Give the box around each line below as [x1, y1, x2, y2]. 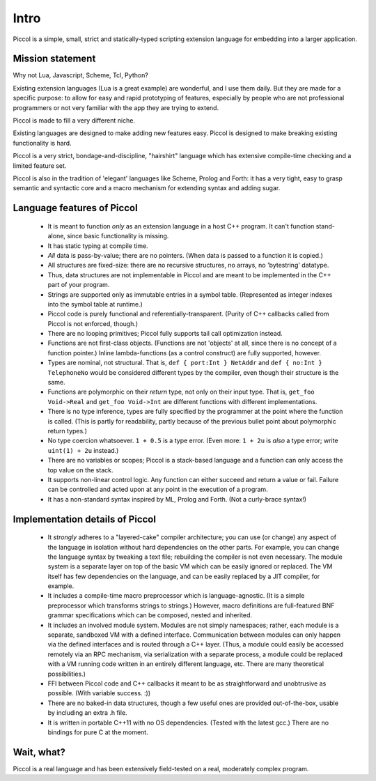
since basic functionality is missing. [67, 232, 169, 240]
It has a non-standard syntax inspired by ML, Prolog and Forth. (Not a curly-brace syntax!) [47, 495, 306, 503]
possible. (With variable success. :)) [47, 689, 151, 697]
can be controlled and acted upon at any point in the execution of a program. [47, 485, 268, 494]
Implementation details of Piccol [13, 513, 157, 525]
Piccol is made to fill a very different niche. [13, 116, 136, 125]
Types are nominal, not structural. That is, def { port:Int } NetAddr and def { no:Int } [47, 359, 323, 367]
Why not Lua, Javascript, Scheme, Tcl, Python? [13, 71, 149, 79]
